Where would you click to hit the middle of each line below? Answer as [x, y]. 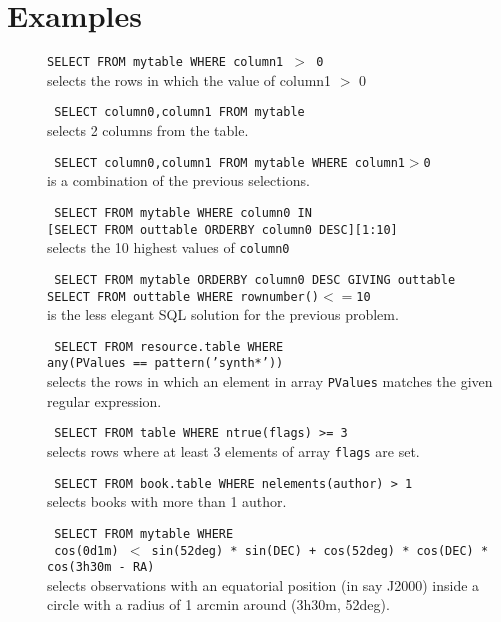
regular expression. [104, 400]
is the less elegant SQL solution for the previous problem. [223, 314]
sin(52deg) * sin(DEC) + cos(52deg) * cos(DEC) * [320, 550]
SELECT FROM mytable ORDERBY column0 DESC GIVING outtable [255, 279]
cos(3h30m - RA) [101, 567]
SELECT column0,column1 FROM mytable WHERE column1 [229, 162]
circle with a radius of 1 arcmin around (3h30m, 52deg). [218, 604]
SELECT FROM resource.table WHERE [169, 346]
